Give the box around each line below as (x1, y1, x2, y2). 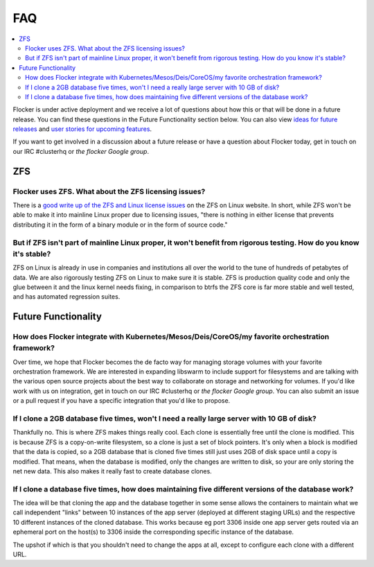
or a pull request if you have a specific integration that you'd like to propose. (12, 396, 231, 405)
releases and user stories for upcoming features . (12, 125, 152, 133)
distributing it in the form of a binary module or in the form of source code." (12, 220, 228, 229)
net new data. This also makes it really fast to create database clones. (12, 466, 213, 475)
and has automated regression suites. (12, 293, 121, 301)
